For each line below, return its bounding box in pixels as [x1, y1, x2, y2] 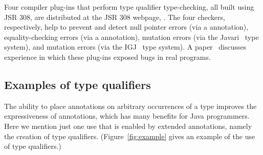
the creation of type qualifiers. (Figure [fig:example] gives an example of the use [4, 130, 255, 141]
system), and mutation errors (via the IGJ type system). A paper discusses [4, 41, 247, 52]
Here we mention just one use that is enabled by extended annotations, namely [4, 120, 252, 131]
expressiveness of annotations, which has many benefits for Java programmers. [4, 110, 250, 121]
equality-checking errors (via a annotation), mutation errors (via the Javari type [4, 31, 259, 42]
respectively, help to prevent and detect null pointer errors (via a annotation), [4, 21, 249, 32]
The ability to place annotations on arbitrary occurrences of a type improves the [4, 100, 257, 111]
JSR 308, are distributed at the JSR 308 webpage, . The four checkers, [4, 11, 225, 22]
